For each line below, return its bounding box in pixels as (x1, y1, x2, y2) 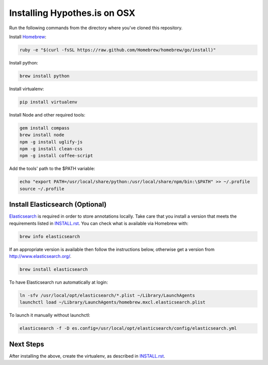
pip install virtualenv (19, 99, 78, 105)
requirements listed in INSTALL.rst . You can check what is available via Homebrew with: (9, 220, 189, 226)
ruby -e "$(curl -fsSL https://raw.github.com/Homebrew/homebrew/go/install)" (19, 47, 216, 53)
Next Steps (9, 340, 44, 348)
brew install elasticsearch (19, 266, 88, 272)
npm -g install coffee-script (19, 153, 93, 159)
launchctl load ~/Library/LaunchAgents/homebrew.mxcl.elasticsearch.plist (19, 300, 206, 305)
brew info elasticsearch (19, 234, 80, 239)
